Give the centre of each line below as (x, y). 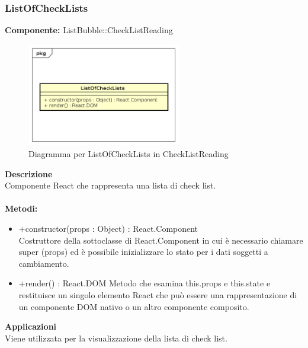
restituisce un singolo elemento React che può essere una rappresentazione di (158, 294)
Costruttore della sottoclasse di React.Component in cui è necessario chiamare (161, 240)
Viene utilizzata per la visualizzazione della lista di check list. (116, 338)
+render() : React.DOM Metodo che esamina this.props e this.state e (145, 283)
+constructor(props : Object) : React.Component (108, 228)
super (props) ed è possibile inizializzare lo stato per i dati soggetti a (143, 252)
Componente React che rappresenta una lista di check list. (110, 185)
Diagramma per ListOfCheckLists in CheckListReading (129, 153)
